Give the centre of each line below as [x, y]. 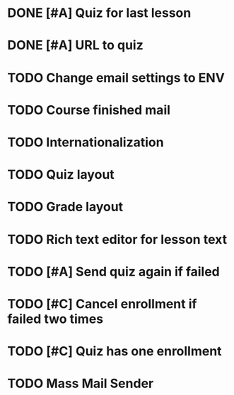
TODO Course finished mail [89, 110]
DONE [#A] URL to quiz [75, 46]
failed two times [55, 319]
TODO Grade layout [65, 207]
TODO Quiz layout [61, 175]
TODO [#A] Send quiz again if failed [114, 272]
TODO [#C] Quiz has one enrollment [115, 352]
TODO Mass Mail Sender [81, 384]
